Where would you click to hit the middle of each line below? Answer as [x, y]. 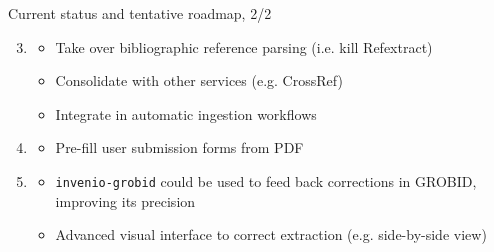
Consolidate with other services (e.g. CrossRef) [199, 80]
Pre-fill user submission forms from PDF [179, 147]
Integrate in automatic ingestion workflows [186, 113]
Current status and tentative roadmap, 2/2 [140, 13]
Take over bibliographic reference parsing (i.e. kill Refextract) [244, 46]
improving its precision [125, 200]
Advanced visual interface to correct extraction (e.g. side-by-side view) [271, 234]
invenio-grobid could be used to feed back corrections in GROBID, [266, 180]
